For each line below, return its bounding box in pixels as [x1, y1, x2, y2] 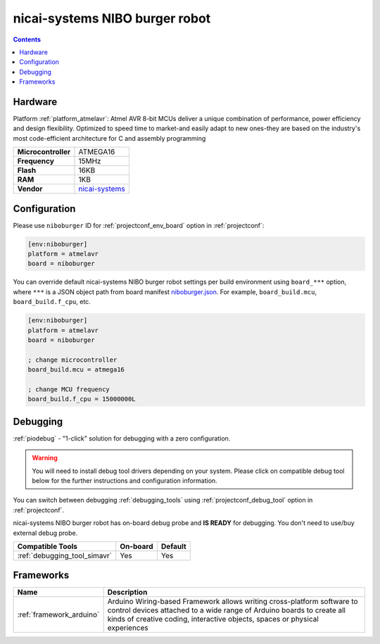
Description [107, 588, 148, 598]
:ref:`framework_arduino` [17, 610, 100, 619]
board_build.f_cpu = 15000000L [27, 395, 137, 403]
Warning [32, 454, 58, 462]
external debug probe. [13, 529, 78, 537]
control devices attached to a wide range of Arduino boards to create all [107, 605, 346, 615]
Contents [13, 35, 42, 44]
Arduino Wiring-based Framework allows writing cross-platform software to [107, 597, 358, 607]
